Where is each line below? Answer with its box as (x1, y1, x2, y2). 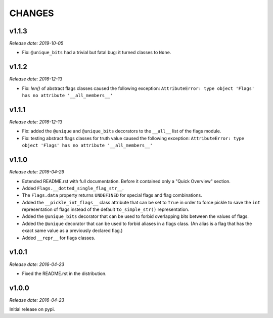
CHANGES (9, 8, 54, 19)
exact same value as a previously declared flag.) (22, 228, 123, 234)
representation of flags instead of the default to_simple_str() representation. (22, 206, 190, 212)
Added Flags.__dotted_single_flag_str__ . (22, 185, 124, 191)
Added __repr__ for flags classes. (22, 235, 96, 241)
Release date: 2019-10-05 (9, 40, 64, 47)
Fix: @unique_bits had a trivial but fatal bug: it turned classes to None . (22, 50, 171, 56)
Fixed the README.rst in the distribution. (22, 270, 107, 277)
